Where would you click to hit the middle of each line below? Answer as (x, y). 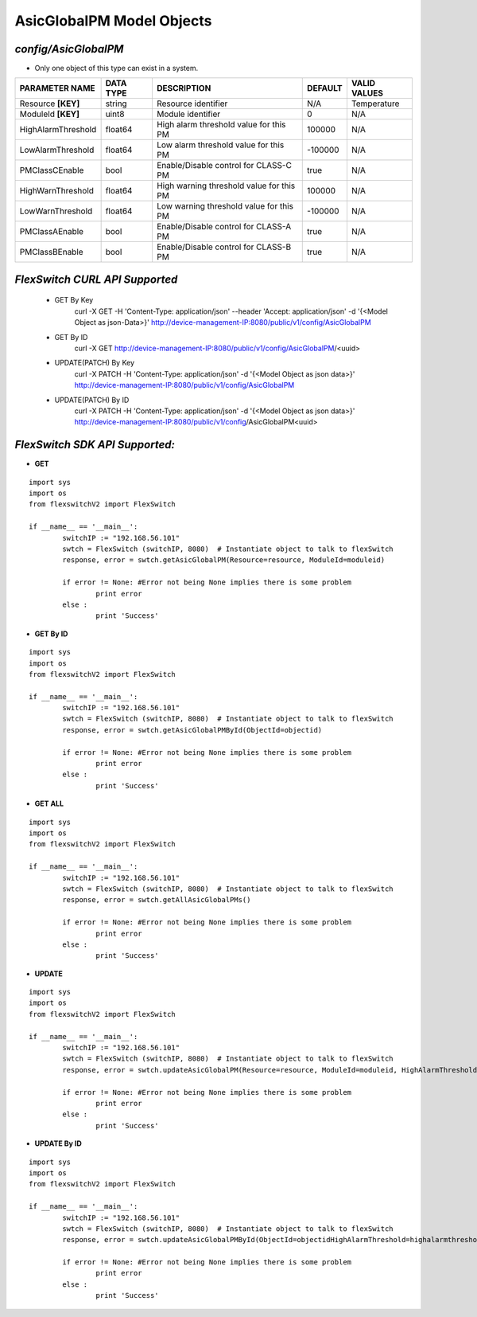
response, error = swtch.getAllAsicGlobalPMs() (157, 900)
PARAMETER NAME (57, 88)
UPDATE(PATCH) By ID (92, 400)
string (116, 104)
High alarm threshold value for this (221, 125)
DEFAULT (325, 88)
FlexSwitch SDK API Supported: (95, 445)
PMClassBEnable (51, 252)
